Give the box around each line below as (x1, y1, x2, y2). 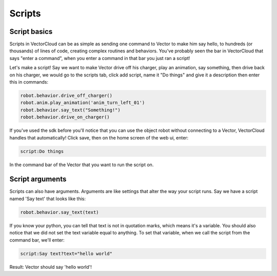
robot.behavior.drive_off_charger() (20, 93, 113, 98)
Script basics (9, 27, 53, 36)
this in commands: (9, 79, 49, 85)
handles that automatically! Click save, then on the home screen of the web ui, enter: (9, 134, 189, 141)
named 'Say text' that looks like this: (9, 195, 86, 202)
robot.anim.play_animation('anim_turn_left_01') (20, 100, 145, 106)
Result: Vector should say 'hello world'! (9, 264, 92, 270)
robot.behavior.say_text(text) (20, 209, 100, 215)
